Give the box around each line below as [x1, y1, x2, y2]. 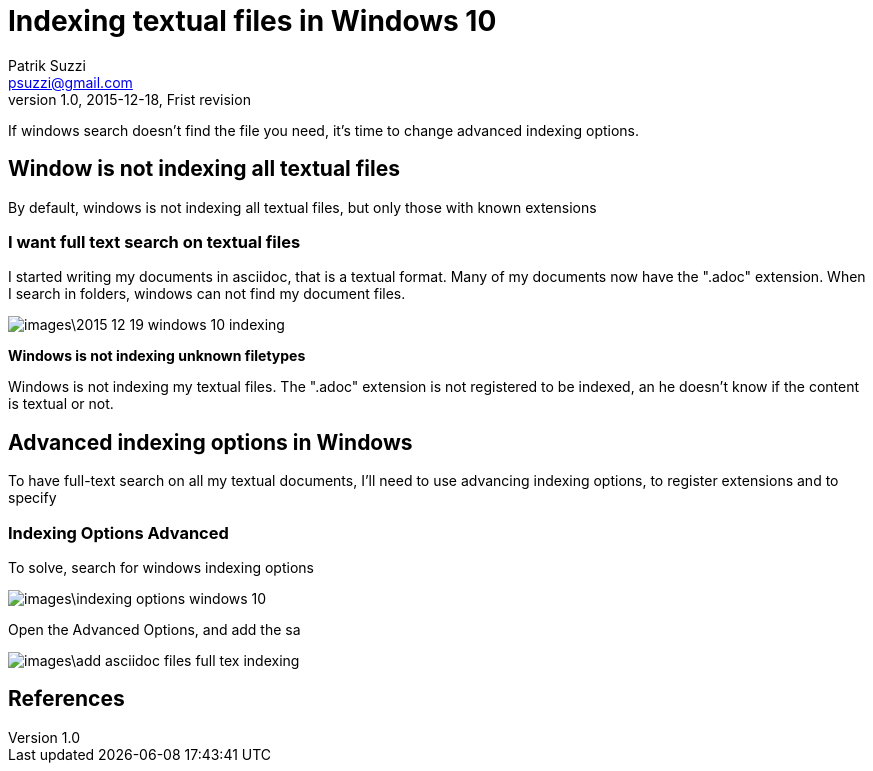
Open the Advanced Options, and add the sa [8, 620, 301, 638]
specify [8, 489, 57, 507]
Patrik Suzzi [8, 56, 86, 74]
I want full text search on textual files [8, 231, 301, 252]
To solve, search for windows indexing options [8, 558, 314, 576]
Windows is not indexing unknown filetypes [8, 347, 306, 365]
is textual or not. [8, 395, 114, 413]
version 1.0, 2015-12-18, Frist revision [8, 90, 251, 108]
